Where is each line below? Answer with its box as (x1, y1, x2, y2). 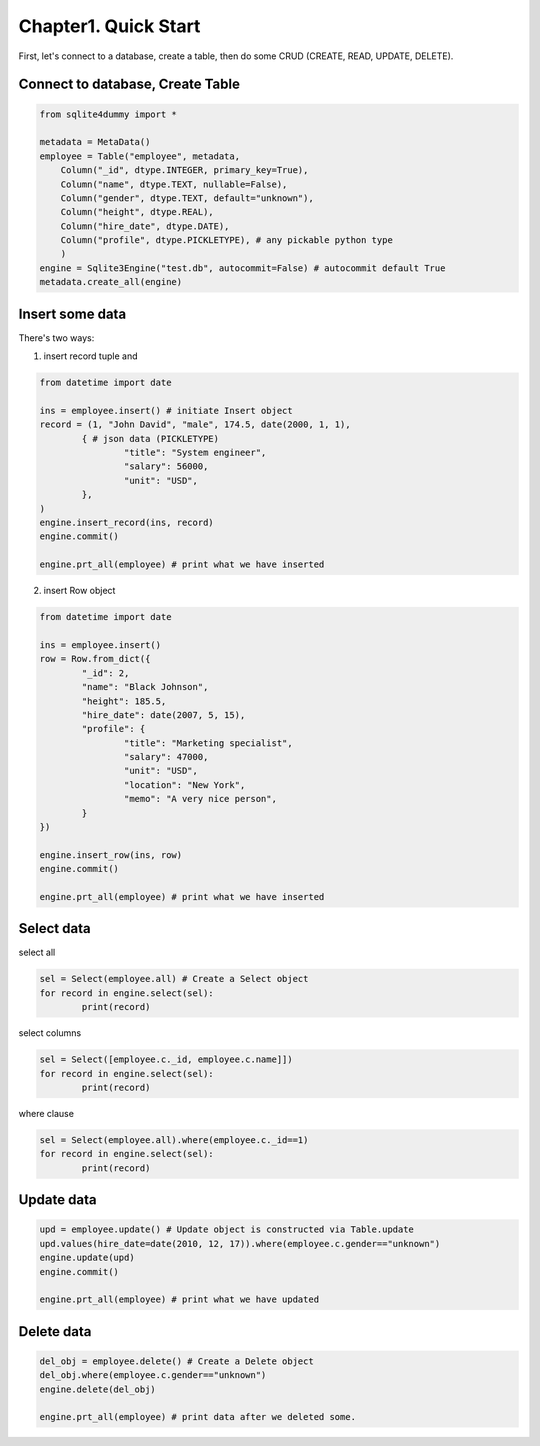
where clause (18, 1107, 75, 1119)
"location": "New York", (123, 779, 246, 790)
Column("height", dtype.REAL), (60, 206, 214, 218)
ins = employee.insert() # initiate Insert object (39, 405, 294, 416)
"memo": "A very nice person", (123, 793, 277, 805)
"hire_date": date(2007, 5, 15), (81, 709, 246, 720)
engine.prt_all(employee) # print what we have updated (39, 1294, 320, 1305)
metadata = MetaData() (39, 136, 151, 148)
